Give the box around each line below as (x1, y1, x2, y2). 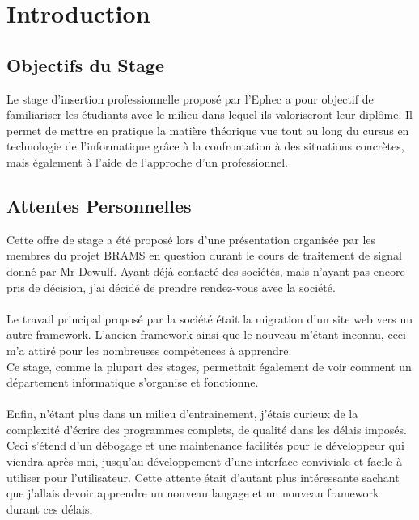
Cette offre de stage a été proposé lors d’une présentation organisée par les (6, 230, 376, 247)
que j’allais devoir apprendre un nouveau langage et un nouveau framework (6, 484, 379, 501)
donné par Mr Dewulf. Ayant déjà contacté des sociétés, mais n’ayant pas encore (6, 262, 405, 279)
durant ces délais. (6, 500, 93, 517)
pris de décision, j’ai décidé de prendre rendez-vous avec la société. (6, 278, 336, 295)
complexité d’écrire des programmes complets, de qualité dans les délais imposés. (6, 421, 407, 438)
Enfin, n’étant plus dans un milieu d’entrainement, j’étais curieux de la (6, 405, 358, 422)
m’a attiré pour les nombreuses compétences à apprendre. (6, 341, 292, 358)
